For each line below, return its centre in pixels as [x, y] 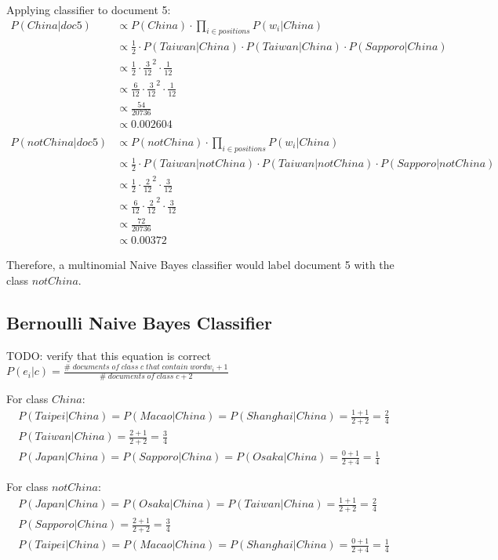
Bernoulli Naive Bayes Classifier [139, 322]
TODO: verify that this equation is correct [109, 355]
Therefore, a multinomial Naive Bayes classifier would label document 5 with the [200, 265]
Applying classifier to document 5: [89, 9]
